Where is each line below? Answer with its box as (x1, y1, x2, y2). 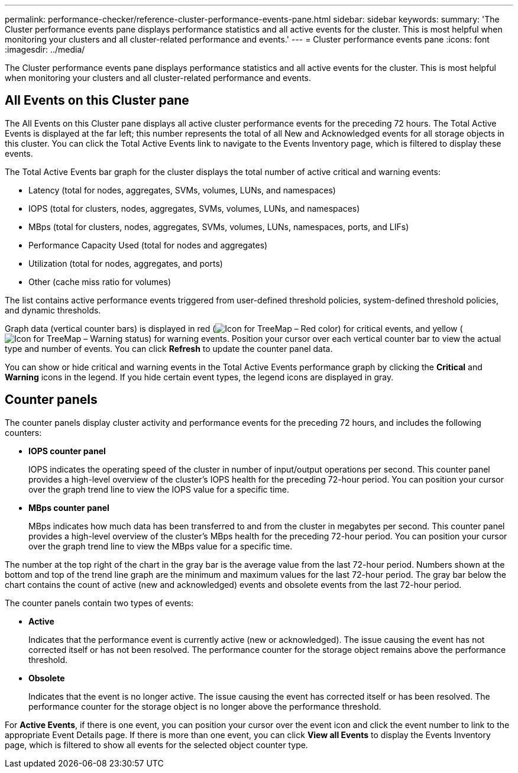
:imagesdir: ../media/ (5, 44, 85, 54)
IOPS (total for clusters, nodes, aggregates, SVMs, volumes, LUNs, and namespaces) (28, 203, 360, 214)
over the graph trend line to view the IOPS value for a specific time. (28, 484, 289, 494)
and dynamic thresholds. (5, 305, 101, 315)
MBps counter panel (28, 502, 109, 513)
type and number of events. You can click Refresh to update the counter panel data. (5, 343, 333, 354)
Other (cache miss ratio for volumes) (28, 276, 171, 287)
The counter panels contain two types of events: (5, 597, 194, 608)
